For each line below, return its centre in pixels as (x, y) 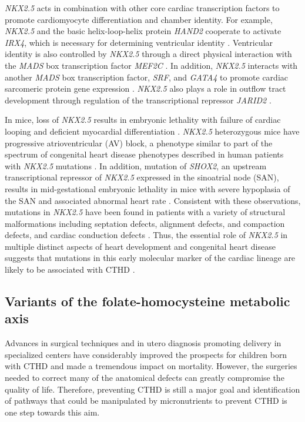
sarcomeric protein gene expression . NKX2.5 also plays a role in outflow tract (145, 88)
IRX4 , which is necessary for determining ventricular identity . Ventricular (139, 42)
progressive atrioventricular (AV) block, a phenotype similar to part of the (139, 143)
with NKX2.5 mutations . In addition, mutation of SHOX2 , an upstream (136, 165)
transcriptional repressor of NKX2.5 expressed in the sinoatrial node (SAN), (142, 177)
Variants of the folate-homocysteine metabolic (148, 301)
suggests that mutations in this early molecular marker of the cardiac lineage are (150, 258)
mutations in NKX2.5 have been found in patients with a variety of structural (145, 212)
